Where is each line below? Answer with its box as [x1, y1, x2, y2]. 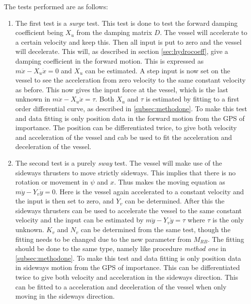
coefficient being [15, 27, 64, 37]
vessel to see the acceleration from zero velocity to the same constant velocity [15, 75, 246, 85]
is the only [212, 215, 244, 225]
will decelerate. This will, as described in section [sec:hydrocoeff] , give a [15, 46, 228, 56]
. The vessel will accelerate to [160, 27, 248, 37]
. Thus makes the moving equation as [114, 177, 225, 187]
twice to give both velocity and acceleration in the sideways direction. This [15, 272, 238, 282]
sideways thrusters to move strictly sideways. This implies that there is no [15, 167, 236, 177]
